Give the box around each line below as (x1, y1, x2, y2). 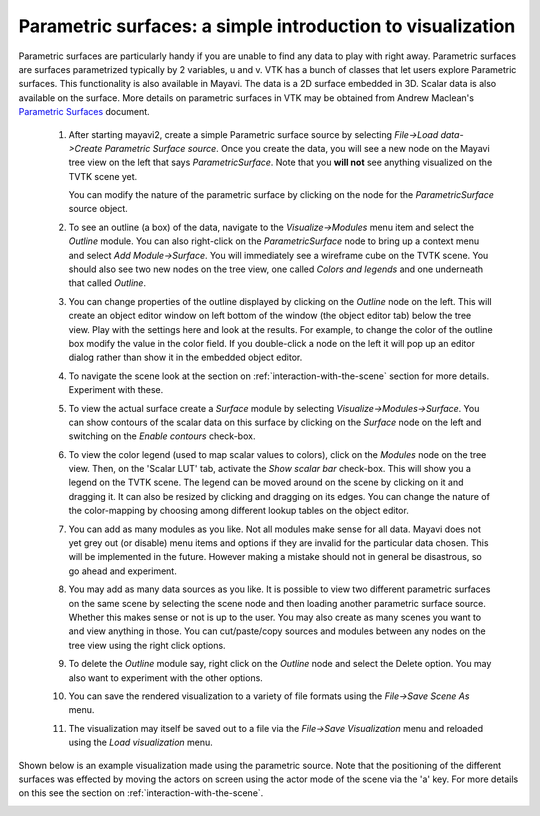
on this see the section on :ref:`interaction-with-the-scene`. (18, 787, 264, 799)
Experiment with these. (68, 384, 164, 396)
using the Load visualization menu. (68, 736, 214, 749)
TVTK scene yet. (68, 170, 138, 182)
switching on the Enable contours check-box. (68, 430, 256, 442)
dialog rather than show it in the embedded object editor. (68, 351, 303, 364)
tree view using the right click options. (68, 639, 226, 651)
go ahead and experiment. (68, 565, 177, 577)
